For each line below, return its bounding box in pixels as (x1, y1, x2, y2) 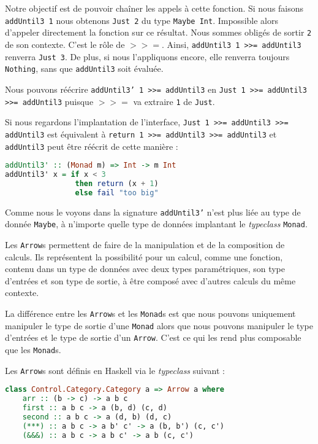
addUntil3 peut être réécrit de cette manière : (5, 139, 178, 152)
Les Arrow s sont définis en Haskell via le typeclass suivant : (5, 364, 225, 376)
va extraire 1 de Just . (133, 95, 215, 107)
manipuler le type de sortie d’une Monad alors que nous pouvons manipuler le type (5, 319, 313, 332)
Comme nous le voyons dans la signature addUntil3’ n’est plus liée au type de (5, 205, 301, 218)
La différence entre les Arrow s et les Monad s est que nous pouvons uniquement (5, 307, 296, 319)
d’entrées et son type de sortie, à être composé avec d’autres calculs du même (5, 274, 296, 287)
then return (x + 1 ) (75, 179, 159, 188)
